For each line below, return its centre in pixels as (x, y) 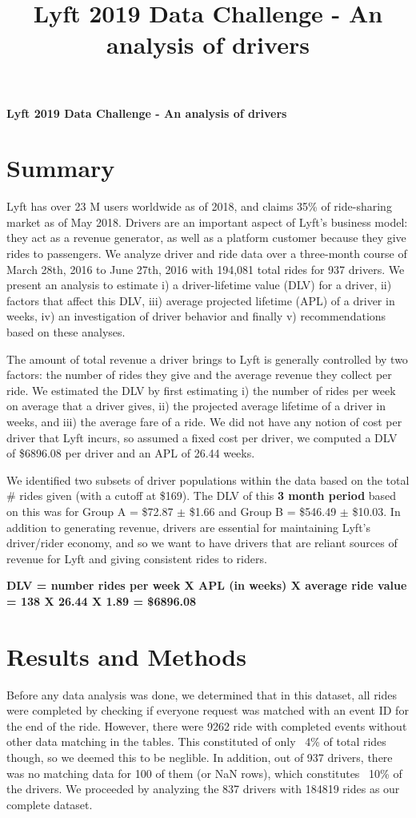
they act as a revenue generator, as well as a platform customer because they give (206, 238)
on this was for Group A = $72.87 (90, 511)
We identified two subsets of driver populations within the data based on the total (208, 480)
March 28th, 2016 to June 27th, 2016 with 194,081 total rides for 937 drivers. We (206, 269)
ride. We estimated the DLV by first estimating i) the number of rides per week (201, 390)
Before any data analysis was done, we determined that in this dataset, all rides (202, 694)
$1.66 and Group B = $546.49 (263, 511)
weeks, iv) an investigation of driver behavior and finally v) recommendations (196, 316)
